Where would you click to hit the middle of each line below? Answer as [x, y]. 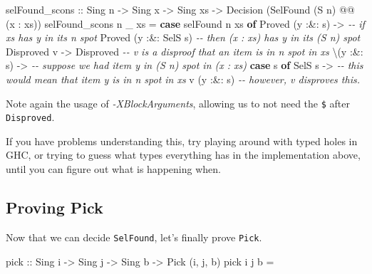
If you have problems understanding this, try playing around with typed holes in [182, 141]
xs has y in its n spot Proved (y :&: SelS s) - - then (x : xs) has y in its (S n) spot [183, 37]
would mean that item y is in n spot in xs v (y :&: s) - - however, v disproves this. [183, 79]
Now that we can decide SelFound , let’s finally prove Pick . [134, 237]
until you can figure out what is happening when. [113, 169]
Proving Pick [55, 207]
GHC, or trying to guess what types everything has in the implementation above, [183, 155]
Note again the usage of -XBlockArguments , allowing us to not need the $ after [178, 103]
